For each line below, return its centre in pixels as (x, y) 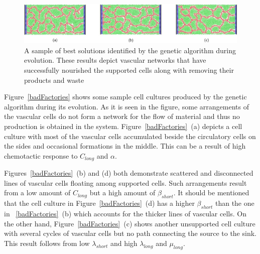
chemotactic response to (41, 155)
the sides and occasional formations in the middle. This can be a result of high (125, 146)
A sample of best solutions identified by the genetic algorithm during (130, 50)
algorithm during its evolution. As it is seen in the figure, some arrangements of (126, 106)
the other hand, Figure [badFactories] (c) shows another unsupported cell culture (130, 223)
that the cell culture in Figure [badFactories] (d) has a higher (99, 203)
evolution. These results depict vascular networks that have (115, 60)
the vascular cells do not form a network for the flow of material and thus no (122, 116)
